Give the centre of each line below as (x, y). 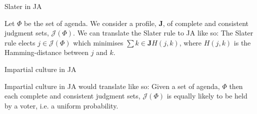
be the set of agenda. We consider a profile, (90, 23)
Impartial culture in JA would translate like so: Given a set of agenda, (112, 86)
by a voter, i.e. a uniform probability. (61, 105)
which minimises (98, 42)
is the (242, 42)
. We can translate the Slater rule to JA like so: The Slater (163, 33)
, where (190, 42)
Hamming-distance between (47, 52)
